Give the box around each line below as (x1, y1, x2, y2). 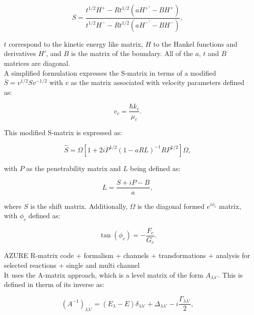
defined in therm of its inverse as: (4, 279, 105, 289)
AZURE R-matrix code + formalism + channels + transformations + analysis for (4, 250, 250, 260)
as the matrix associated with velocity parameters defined (71, 77, 245, 87)
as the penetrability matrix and (26, 163, 121, 173)
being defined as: (130, 163, 181, 173)
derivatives (4, 48, 36, 58)
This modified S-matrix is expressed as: (4, 127, 122, 138)
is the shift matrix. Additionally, (30, 200, 128, 211)
